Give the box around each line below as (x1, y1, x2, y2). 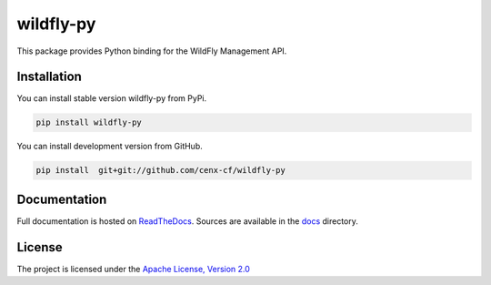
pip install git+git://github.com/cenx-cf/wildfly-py (35, 165, 286, 176)
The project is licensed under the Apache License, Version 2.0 (16, 263, 250, 274)
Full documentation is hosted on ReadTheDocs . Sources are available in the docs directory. (16, 215, 359, 227)
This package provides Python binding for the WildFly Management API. (16, 46, 287, 56)
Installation (16, 69, 82, 85)
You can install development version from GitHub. (16, 141, 204, 152)
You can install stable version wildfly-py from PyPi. (16, 93, 207, 104)
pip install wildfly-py (35, 117, 143, 127)
